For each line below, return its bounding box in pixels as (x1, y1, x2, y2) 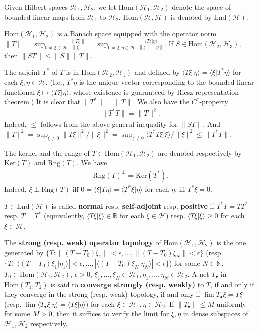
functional (4, 86, 35, 97)
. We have (76, 157, 107, 168)
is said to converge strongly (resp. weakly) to (50, 279, 204, 289)
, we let (94, 2, 116, 12)
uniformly (216, 298, 246, 309)
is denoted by (170, 11, 212, 22)
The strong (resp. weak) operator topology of (4, 237, 161, 248)
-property (199, 96, 228, 107)
